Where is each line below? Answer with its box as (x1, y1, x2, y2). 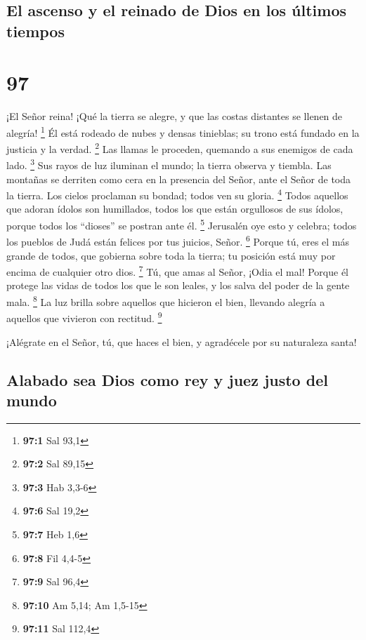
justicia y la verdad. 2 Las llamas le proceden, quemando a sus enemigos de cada (6, 140, 353, 156)
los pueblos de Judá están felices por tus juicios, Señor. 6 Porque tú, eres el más (6, 232, 350, 248)
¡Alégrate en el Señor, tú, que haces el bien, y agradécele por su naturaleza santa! (6, 334, 357, 349)
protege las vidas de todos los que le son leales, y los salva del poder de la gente (6, 278, 350, 293)
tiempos (6, 20, 65, 41)
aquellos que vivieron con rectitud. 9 (6, 309, 162, 325)
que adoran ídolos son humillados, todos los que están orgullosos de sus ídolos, (6, 201, 344, 216)
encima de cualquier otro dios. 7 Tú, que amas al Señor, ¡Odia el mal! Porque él (6, 262, 348, 279)
